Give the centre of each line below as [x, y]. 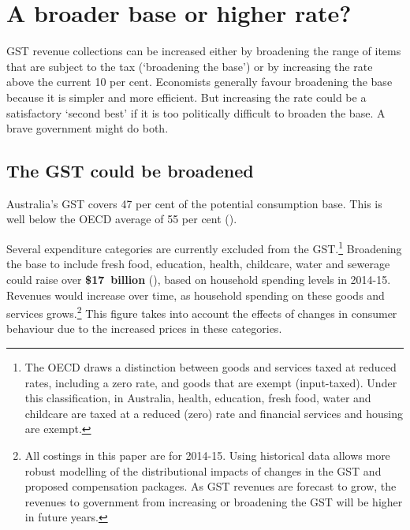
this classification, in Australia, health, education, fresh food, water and [198, 398]
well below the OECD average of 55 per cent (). [122, 219]
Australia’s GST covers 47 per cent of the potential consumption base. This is [194, 203]
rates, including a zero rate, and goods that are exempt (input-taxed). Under [211, 382]
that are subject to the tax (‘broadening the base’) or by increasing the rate [190, 66]
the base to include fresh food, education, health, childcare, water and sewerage [198, 264]
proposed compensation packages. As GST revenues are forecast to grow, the [211, 486]
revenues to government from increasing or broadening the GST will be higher [214, 501]
